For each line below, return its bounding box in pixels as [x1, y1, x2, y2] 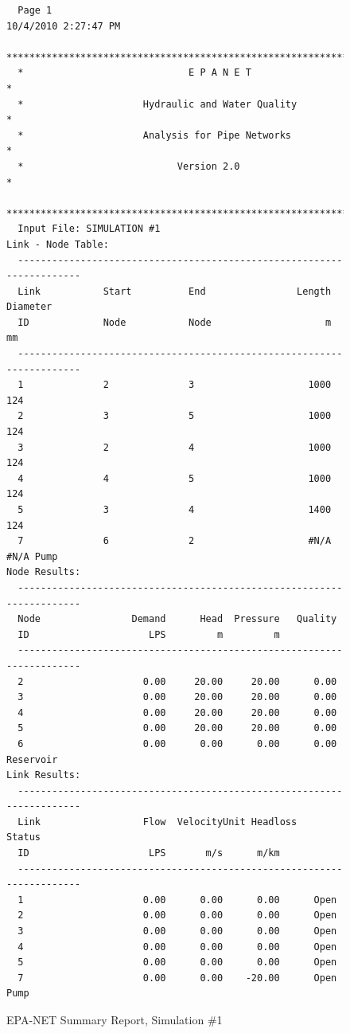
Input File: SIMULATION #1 [17, 223, 161, 235]
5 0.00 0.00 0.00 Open [17, 957, 337, 968]
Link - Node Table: [6, 238, 109, 250]
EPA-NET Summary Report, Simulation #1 [6, 1011, 223, 1027]
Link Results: [6, 769, 81, 781]
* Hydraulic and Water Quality [17, 98, 297, 110]
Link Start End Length [17, 285, 332, 297]
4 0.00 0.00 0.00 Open [17, 941, 337, 953]
